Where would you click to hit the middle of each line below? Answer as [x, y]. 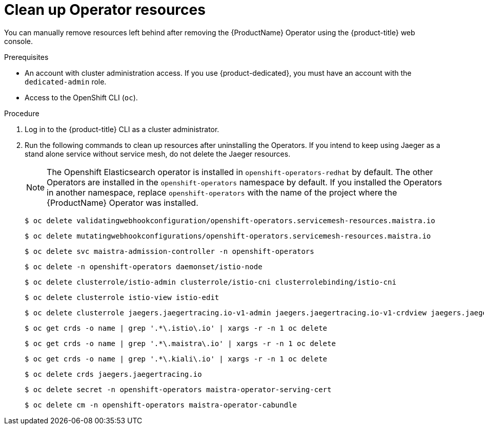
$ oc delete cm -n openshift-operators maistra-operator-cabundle [161, 405]
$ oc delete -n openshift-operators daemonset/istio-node [144, 266]
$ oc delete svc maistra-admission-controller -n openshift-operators [169, 251]
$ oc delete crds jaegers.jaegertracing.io [113, 374]
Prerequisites [26, 57]
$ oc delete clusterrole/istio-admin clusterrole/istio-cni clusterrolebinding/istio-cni [210, 282]
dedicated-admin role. [66, 81]
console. [19, 41]
